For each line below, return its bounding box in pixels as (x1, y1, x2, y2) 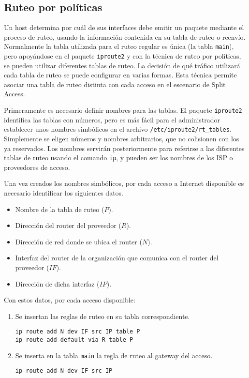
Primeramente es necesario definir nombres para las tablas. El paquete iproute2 (4, 105, 242, 115)
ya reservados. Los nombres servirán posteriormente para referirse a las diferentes (4, 143, 245, 153)
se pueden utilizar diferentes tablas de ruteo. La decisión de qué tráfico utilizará (4, 60, 240, 70)
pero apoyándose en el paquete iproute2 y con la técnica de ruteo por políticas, (4, 51, 241, 61)
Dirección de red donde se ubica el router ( (15, 236, 142, 246)
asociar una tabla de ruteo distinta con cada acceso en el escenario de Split (4, 79, 226, 89)
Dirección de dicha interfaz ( (15, 278, 100, 288)
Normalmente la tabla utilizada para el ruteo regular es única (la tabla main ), (4, 41, 234, 51)
